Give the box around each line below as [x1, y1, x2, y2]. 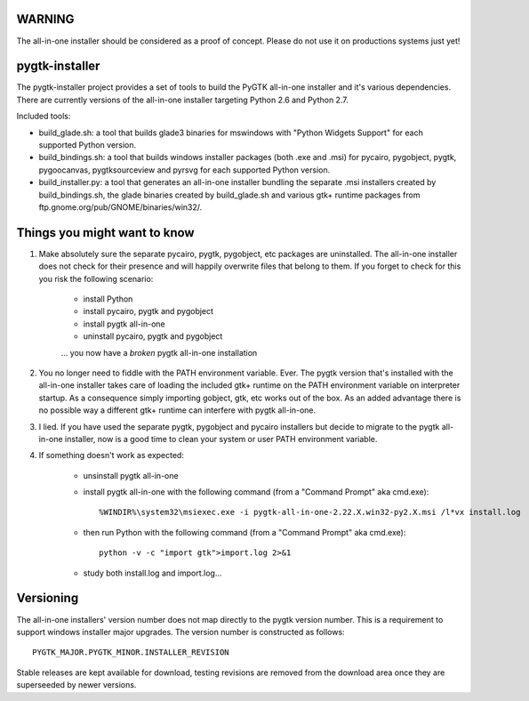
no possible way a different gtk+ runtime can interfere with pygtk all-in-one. [38, 405, 317, 415]
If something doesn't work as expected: [38, 450, 184, 461]
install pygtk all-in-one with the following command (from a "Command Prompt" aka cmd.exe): [83, 487, 429, 497]
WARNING [16, 12, 75, 27]
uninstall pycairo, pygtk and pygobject [83, 331, 223, 342]
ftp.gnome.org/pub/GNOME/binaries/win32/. [38, 201, 203, 213]
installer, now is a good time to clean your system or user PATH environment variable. [64, 433, 378, 444]
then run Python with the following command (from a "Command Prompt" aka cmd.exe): [83, 527, 406, 537]
